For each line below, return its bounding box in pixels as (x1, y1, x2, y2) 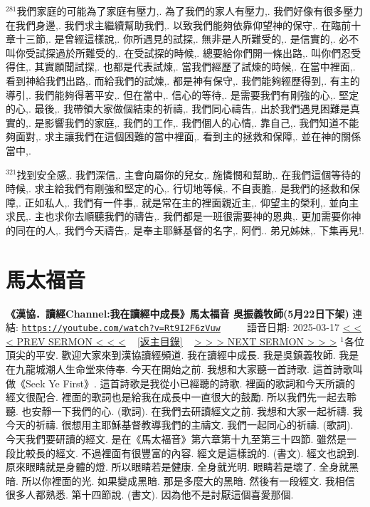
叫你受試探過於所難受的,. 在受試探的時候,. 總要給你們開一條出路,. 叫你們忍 (6, 45, 351, 60)
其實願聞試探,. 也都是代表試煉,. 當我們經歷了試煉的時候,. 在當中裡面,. (34, 59, 356, 74)
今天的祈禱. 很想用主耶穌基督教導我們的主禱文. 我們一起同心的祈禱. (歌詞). (6, 417, 354, 432)
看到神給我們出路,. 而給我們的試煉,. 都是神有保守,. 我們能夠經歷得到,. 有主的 (6, 73, 360, 88)
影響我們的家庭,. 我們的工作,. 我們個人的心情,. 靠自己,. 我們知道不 (44, 115, 349, 130)
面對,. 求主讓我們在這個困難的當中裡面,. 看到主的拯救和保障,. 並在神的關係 (15, 129, 361, 144)
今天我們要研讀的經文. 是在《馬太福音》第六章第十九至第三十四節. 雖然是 (6, 432, 347, 446)
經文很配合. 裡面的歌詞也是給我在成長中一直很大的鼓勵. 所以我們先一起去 (6, 390, 347, 404)
